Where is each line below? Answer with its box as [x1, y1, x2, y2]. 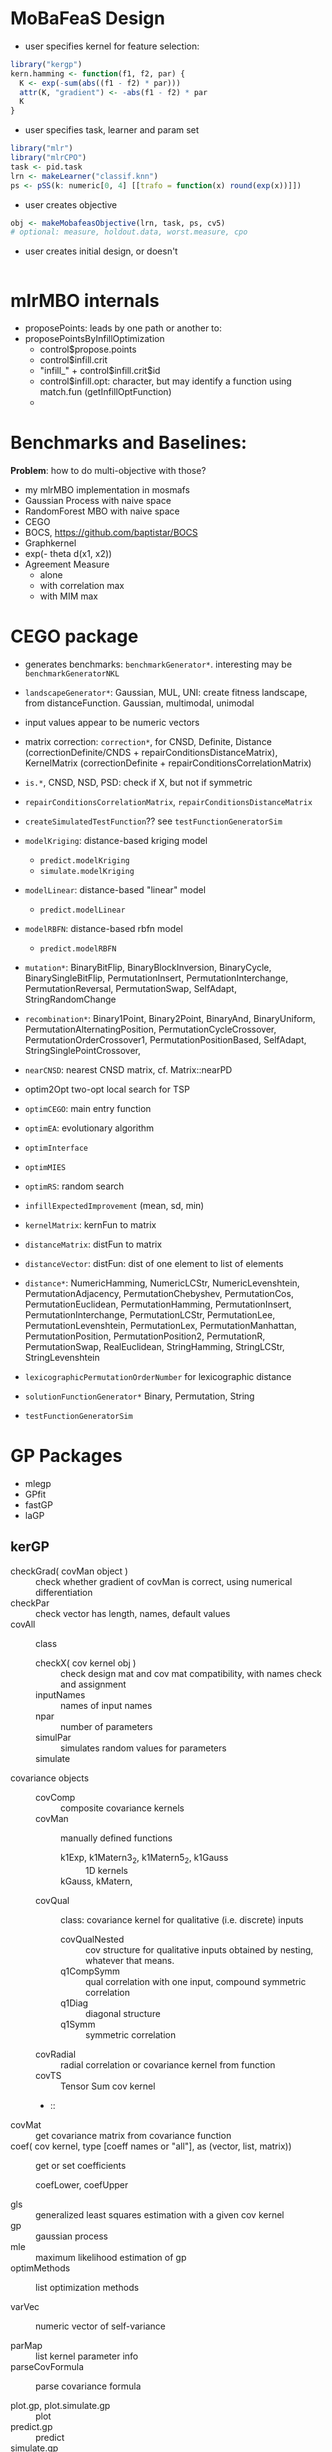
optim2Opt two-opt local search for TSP [24, 1083, 190, 1096]
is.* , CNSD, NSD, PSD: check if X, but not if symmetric [24, 777, 253, 789]
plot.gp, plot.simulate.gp [10, 2399, 111, 2411]
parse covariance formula [35, 2380, 142, 2392]
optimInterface [24, 1143, 89, 1154]
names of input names [60, 1699, 153, 1711]
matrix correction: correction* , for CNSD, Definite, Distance [24, 736, 272, 748]
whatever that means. [85, 1954, 175, 1966]
